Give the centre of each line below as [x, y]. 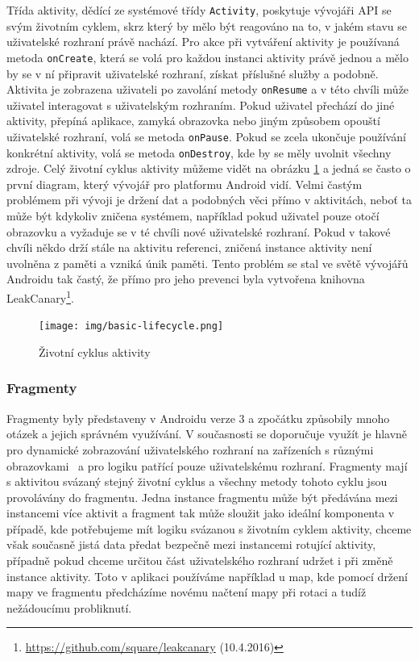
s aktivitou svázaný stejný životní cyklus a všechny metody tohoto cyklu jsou [197, 481]
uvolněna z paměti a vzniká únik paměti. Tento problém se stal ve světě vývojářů [207, 263]
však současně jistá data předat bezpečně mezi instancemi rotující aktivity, [191, 544]
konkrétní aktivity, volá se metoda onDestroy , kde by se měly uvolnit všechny [199, 152]
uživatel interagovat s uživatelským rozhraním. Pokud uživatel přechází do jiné [201, 105]
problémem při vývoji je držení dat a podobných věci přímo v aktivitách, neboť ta [209, 200]
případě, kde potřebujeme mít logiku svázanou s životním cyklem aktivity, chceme [209, 528]
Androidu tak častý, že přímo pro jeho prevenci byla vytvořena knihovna [186, 279]
